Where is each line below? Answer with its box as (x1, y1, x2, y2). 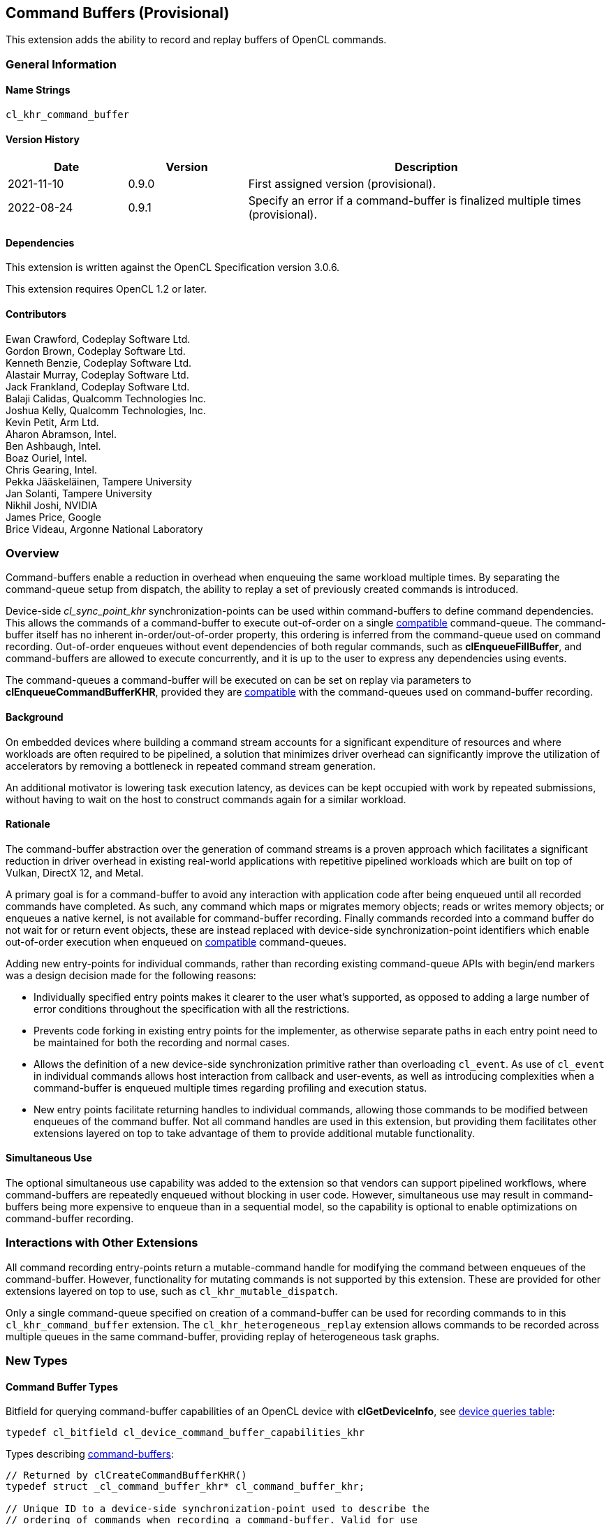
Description (395, 160, 458, 175)
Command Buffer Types (6, 1380, 118, 1393)
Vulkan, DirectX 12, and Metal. (6, 866, 144, 879)
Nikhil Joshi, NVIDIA (6, 499, 98, 511)
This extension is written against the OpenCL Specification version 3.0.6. (6, 261, 340, 274)
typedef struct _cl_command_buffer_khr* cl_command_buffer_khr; (6, 1481, 365, 1493)
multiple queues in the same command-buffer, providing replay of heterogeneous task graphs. (6, 1330, 440, 1342)
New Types (6, 1354, 68, 1368)
